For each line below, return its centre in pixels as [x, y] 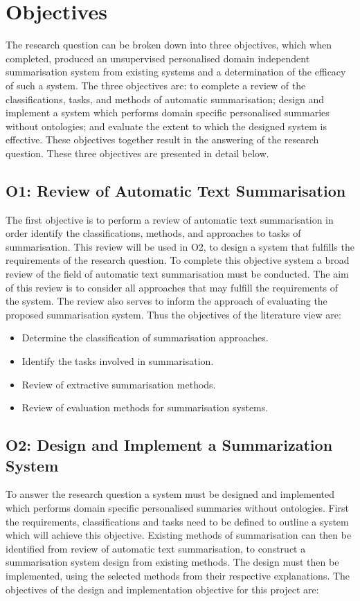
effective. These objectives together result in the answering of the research [162, 140]
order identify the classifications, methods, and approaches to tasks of [153, 233]
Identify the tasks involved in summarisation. [118, 361]
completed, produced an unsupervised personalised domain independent [158, 58]
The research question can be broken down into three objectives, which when [169, 45]
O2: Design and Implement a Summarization [169, 445]
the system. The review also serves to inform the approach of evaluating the [166, 301]
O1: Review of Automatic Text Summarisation [176, 190]
